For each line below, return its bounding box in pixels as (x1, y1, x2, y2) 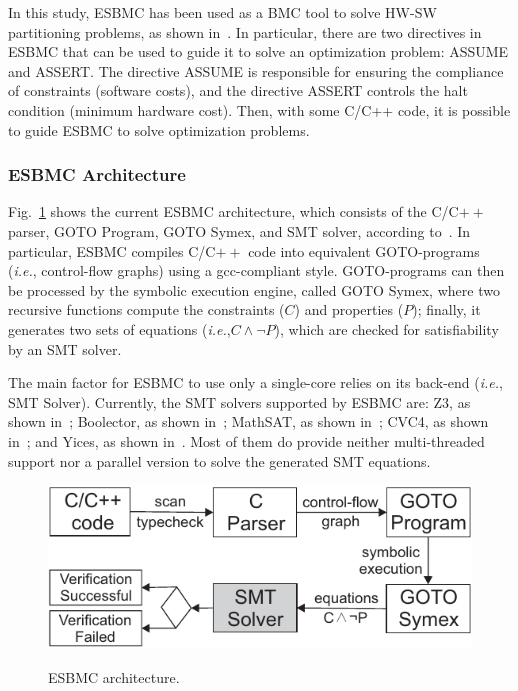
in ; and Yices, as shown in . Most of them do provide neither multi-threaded (8, 430, 485, 451)
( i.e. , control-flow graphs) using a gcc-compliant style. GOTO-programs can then (8, 260, 505, 281)
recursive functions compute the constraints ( (8, 299, 285, 320)
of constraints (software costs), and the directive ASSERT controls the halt (8, 80, 468, 101)
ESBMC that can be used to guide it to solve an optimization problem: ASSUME (8, 41, 509, 62)
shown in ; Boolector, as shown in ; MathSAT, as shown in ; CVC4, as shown (8, 411, 489, 432)
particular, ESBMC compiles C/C (8, 240, 216, 261)
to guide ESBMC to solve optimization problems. (8, 119, 310, 140)
